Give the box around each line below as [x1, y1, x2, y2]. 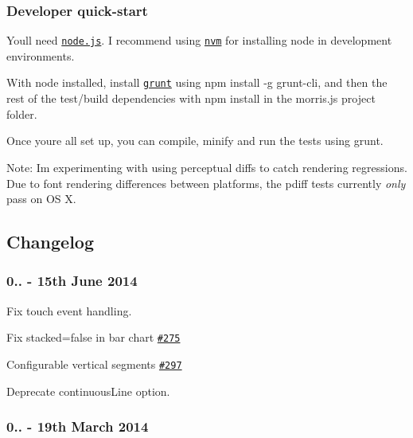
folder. [6, 105, 37, 122]
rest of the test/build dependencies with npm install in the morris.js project [6, 90, 376, 107]
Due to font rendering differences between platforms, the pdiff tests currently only [6, 174, 406, 191]
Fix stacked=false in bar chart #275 [6, 329, 181, 346]
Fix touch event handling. [6, 302, 132, 319]
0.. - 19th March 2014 [6, 416, 149, 436]
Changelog [6, 229, 95, 254]
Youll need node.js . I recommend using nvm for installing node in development [6, 32, 392, 49]
